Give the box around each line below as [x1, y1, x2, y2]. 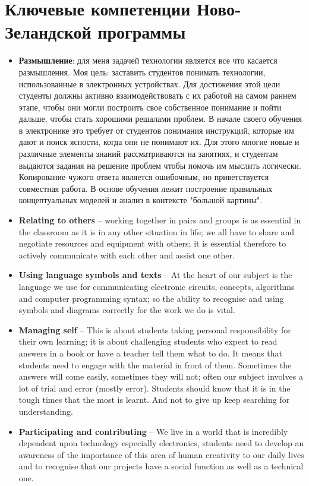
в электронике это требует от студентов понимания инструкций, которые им [18, 124, 294, 136]
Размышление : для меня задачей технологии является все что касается [18, 54, 278, 67]
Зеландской [5, 20, 92, 44]
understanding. [18, 405, 73, 417]
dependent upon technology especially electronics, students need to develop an [18, 437, 304, 449]
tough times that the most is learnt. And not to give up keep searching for [18, 393, 290, 406]
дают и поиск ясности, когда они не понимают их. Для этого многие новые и [18, 135, 299, 148]
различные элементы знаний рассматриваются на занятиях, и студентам [18, 147, 278, 160]
